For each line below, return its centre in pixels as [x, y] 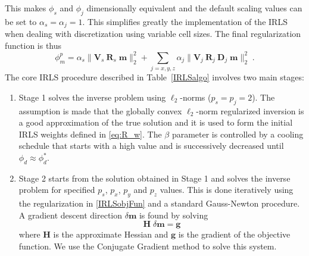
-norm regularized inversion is [250, 110]
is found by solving [174, 215]
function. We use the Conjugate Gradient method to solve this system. [148, 246]
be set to [21, 21]
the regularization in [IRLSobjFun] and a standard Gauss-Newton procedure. [159, 203]
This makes [26, 8]
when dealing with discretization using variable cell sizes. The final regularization [153, 34]
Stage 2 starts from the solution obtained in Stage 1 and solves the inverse [154, 178]
